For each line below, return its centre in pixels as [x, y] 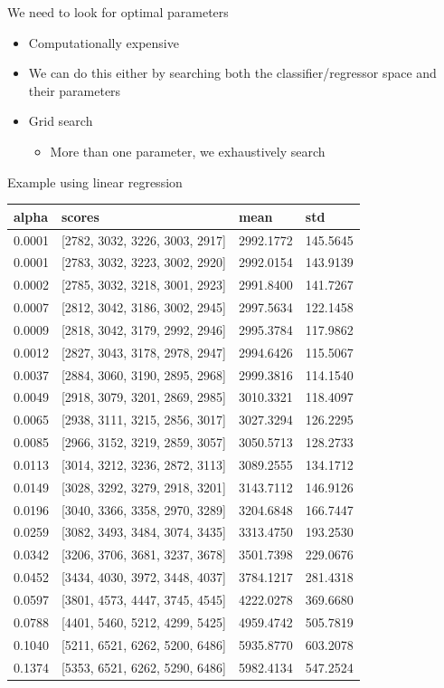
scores [80, 216]
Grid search [61, 121]
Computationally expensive [104, 42]
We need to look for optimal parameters [118, 12]
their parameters [75, 90]
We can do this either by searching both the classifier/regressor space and [232, 73]
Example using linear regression [95, 182]
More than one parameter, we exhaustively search [188, 151]
